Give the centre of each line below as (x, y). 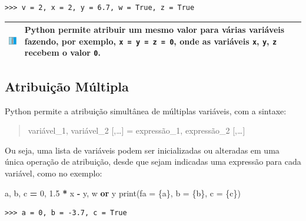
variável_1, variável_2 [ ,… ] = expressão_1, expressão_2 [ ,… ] (137, 130)
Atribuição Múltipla (67, 86)
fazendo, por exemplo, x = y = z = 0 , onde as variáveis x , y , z (151, 41)
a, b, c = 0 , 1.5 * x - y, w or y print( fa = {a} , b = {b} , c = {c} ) (123, 193)
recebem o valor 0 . (62, 52)
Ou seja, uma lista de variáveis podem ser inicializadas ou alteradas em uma (142, 150)
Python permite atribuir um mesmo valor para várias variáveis (154, 30)
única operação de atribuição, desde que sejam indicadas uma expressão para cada (153, 161)
